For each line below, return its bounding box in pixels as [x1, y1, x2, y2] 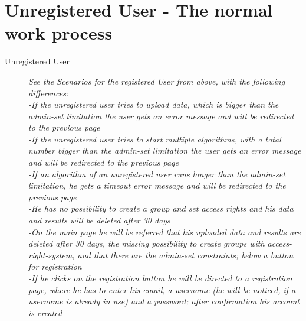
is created [28, 306, 62, 319]
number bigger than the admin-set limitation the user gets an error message [28, 144, 301, 157]
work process [5, 21, 113, 45]
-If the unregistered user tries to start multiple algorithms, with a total [28, 132, 281, 145]
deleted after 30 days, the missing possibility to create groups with [28, 237, 265, 249]
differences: [28, 86, 69, 99]
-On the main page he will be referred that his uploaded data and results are [28, 225, 301, 238]
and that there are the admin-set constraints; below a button [77, 248, 294, 261]
